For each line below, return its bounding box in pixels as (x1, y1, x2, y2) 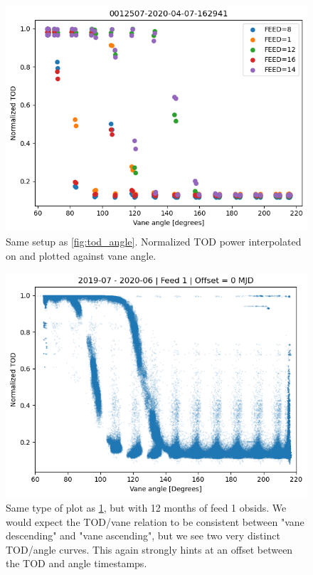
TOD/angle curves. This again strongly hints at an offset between (6, 542, 293, 556)
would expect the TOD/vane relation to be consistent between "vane (6, 514, 304, 529)
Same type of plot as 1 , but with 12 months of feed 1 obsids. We (6, 500, 287, 515)
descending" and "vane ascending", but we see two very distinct (6, 528, 280, 543)
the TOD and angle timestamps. (6, 556, 147, 571)
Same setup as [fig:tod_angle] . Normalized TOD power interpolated (6, 233, 302, 248)
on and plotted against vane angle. (6, 248, 156, 263)
